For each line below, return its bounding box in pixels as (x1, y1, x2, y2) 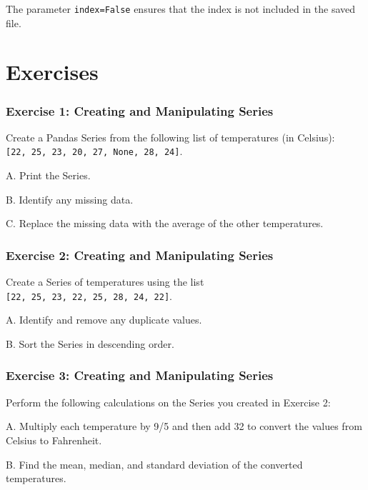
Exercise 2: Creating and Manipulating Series (6, 246, 274, 264)
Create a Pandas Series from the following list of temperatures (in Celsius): (6, 129, 335, 144)
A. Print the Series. (6, 168, 91, 183)
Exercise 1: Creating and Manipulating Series (6, 101, 274, 119)
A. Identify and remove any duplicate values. (6, 312, 202, 327)
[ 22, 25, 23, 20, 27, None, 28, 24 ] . (6, 144, 183, 159)
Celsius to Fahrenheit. (6, 432, 102, 447)
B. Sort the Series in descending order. (6, 336, 174, 351)
